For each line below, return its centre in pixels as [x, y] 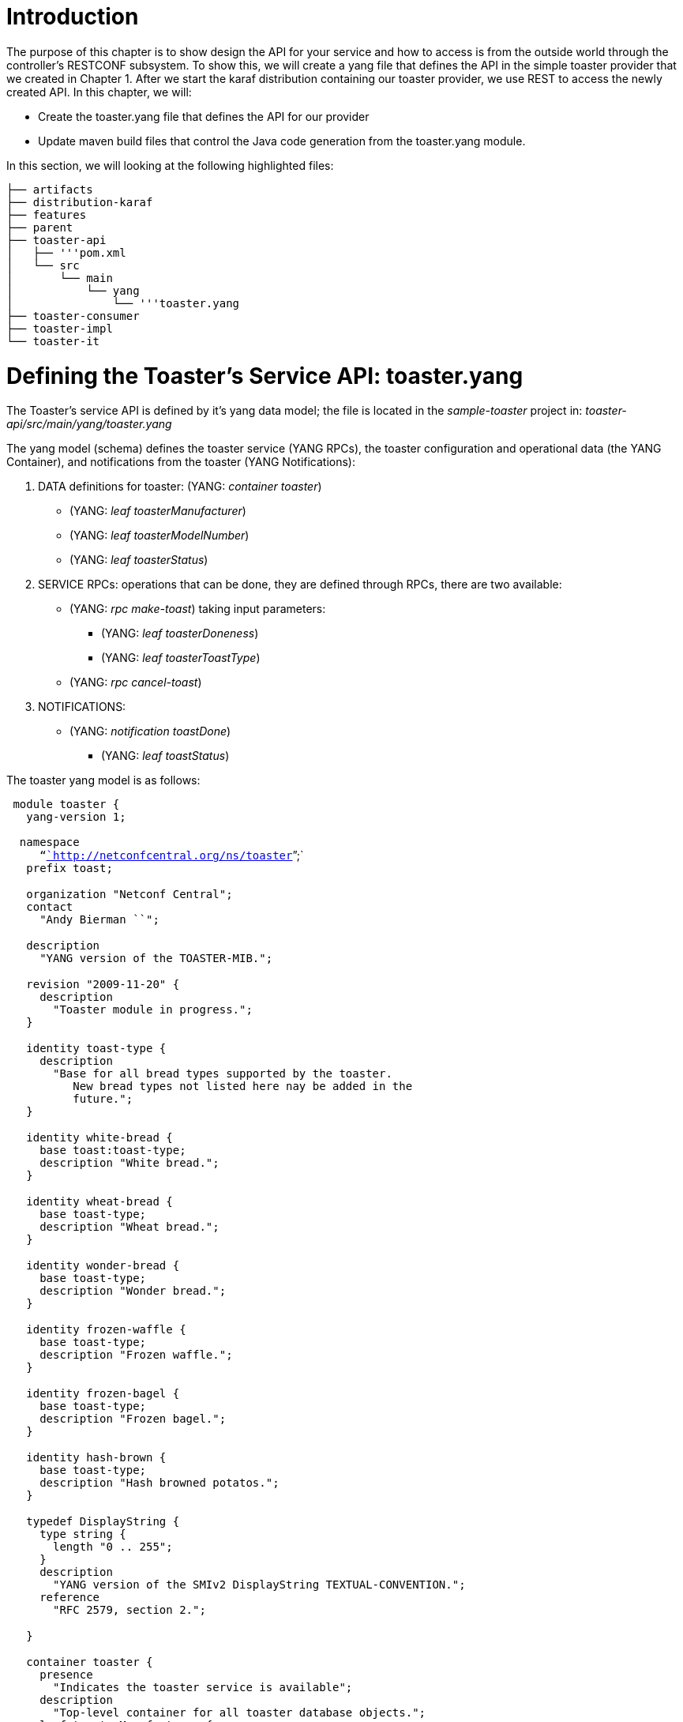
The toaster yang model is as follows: [103, 780]
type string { [83, 1534]
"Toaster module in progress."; [153, 1010]
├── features [47, 214]
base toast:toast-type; [113, 1151]
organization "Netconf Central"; [129, 895]
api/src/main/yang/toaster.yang [89, 424]
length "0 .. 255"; [113, 1547]
